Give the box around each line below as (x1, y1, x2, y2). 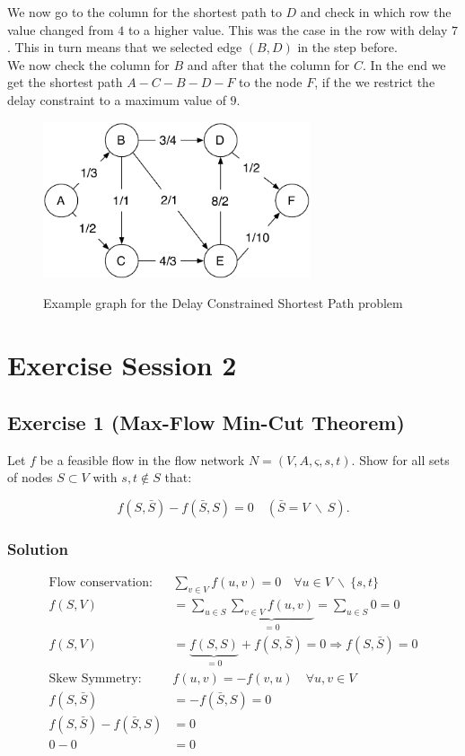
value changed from (7, 20, 114, 39)
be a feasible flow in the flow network (39, 450, 245, 469)
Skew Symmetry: (48, 672, 142, 685)
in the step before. (297, 38, 398, 57)
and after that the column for (187, 55, 350, 74)
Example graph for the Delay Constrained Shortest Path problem (43, 294, 403, 312)
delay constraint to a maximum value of (7, 90, 226, 109)
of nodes (7, 468, 53, 487)
